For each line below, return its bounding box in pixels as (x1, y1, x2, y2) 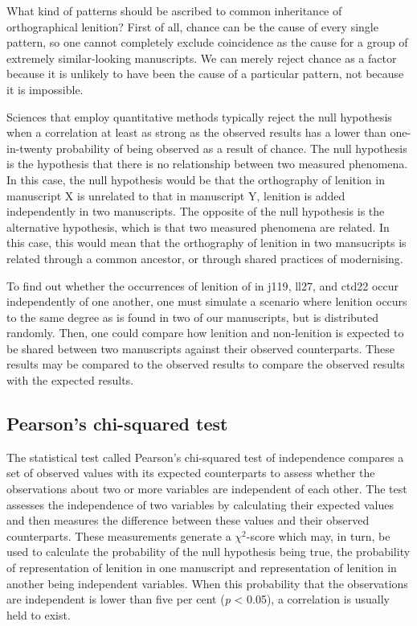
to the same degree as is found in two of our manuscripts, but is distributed (6, 308, 379, 325)
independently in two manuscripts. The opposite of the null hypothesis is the (6, 203, 385, 220)
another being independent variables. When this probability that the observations (6, 575, 408, 591)
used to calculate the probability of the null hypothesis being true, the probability (6, 543, 411, 560)
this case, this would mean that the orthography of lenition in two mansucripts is (6, 234, 407, 251)
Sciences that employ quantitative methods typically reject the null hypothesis (6, 108, 392, 125)
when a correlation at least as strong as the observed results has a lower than (6, 124, 386, 141)
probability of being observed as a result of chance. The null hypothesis (55, 139, 407, 156)
